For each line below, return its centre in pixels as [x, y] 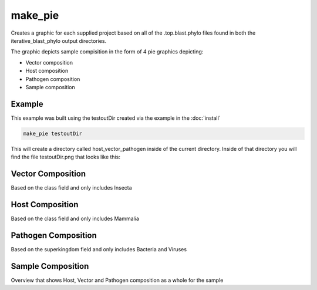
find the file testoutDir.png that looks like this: [65, 157]
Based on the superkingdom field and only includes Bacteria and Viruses [99, 249]
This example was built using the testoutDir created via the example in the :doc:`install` [116, 118]
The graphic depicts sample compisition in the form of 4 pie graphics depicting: [107, 52]
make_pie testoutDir [53, 133]
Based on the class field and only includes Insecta [71, 188]
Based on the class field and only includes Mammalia [75, 218]
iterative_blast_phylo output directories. [59, 41]
